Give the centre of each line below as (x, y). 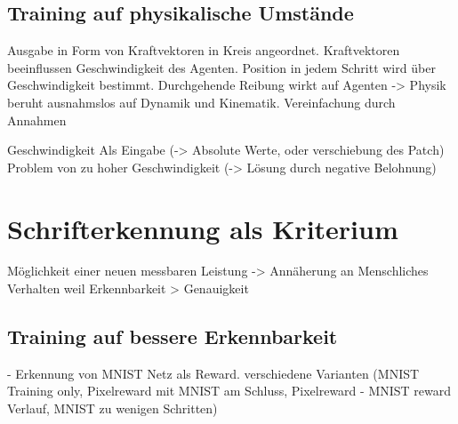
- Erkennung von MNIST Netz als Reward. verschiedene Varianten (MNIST (213, 373)
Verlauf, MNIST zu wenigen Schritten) (112, 408)
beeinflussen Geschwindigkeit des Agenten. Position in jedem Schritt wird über (221, 67)
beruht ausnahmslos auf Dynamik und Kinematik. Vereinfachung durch (201, 102)
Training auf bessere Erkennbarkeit (173, 336)
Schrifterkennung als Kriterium (203, 228)
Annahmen (37, 120)
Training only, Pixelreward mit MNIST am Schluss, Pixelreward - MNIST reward (229, 391)
